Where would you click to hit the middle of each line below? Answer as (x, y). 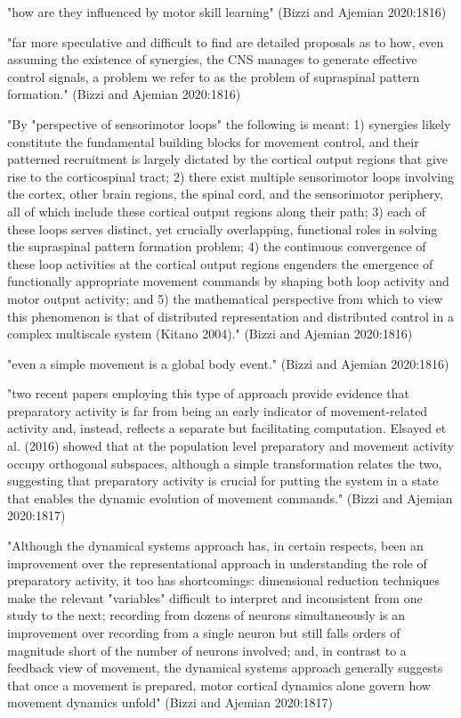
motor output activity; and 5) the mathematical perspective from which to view (225, 298)
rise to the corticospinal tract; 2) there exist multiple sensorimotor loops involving (230, 176)
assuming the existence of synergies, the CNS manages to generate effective (212, 59)
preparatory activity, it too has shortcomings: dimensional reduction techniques (223, 580)
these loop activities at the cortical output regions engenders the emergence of (220, 263)
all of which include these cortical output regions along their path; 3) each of (217, 211)
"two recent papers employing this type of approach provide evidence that (208, 393)
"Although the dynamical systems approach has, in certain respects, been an (215, 546)
